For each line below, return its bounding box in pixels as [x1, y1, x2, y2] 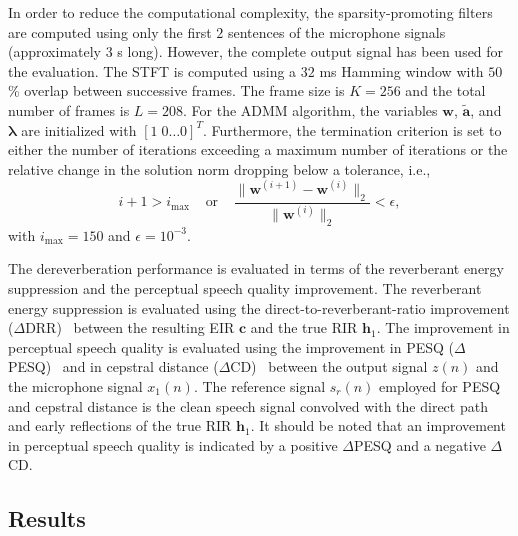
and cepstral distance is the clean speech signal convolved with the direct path [8, 395, 488, 416]
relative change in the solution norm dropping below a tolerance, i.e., [8, 158, 431, 179]
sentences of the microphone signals [227, 21, 446, 42]
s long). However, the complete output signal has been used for [117, 41, 504, 62]
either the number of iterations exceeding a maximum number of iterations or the [8, 139, 508, 160]
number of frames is [8, 99, 130, 120]
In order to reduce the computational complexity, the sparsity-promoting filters [8, 2, 493, 22]
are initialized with [21, 119, 137, 140]
